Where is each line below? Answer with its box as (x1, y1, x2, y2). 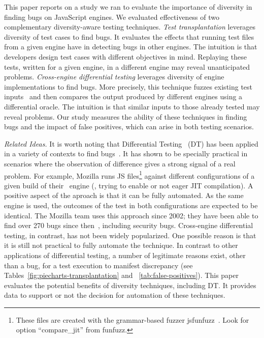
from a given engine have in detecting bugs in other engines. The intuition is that (4, 41, 257, 52)
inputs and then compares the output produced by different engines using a (4, 91, 243, 102)
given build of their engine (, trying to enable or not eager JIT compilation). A (4, 180, 253, 190)
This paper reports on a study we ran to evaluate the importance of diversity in (4, 2, 252, 12)
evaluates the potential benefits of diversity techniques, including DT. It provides (4, 279, 256, 290)
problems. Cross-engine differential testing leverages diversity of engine (4, 71, 224, 82)
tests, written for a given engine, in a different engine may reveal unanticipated (4, 61, 250, 72)
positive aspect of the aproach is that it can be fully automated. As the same (4, 190, 244, 201)
